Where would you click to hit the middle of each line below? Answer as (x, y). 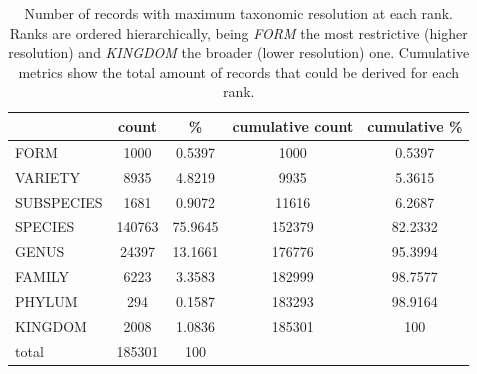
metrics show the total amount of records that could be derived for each (239, 71)
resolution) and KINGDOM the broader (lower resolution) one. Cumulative (239, 52)
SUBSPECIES (59, 201)
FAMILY (42, 276)
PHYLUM (46, 300)
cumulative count (293, 125)
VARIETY (47, 176)
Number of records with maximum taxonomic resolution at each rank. (238, 13)
